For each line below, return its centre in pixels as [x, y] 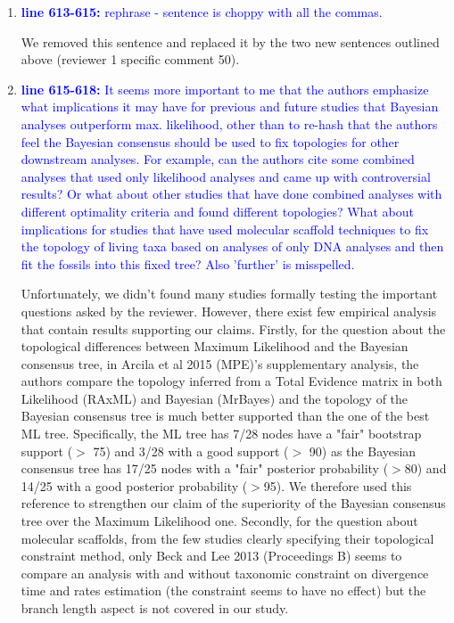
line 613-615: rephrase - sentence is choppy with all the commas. [202, 12]
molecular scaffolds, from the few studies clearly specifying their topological [227, 538]
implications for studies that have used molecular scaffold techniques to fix [225, 229]
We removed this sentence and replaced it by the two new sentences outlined [230, 41]
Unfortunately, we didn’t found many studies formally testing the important [229, 294]
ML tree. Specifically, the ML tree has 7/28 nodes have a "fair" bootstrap [221, 434]
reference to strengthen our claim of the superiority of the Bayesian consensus [233, 503]
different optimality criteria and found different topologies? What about [217, 211]
